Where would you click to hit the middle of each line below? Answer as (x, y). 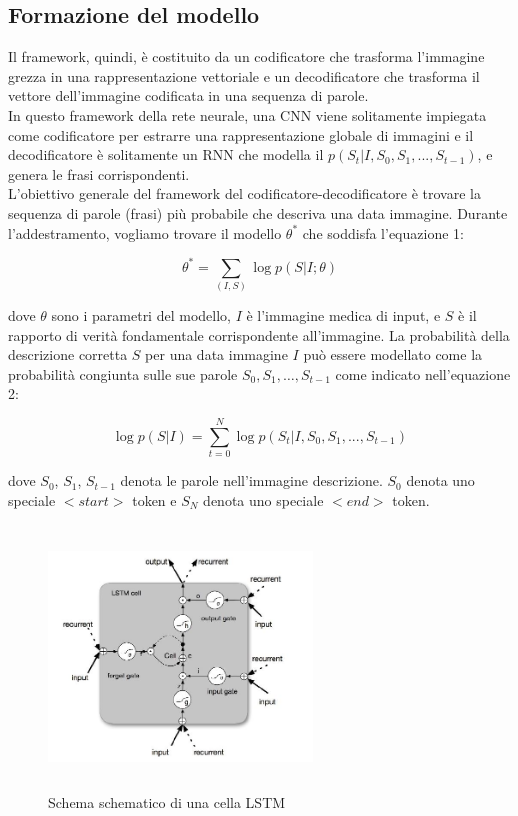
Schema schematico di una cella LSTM (167, 802)
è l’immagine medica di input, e (343, 314)
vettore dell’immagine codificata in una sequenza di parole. (188, 95)
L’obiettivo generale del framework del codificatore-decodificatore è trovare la (244, 193)
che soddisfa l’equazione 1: (383, 232)
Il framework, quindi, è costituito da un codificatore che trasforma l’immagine (246, 56)
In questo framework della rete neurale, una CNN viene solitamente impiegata (247, 114)
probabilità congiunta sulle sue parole (123, 373)
